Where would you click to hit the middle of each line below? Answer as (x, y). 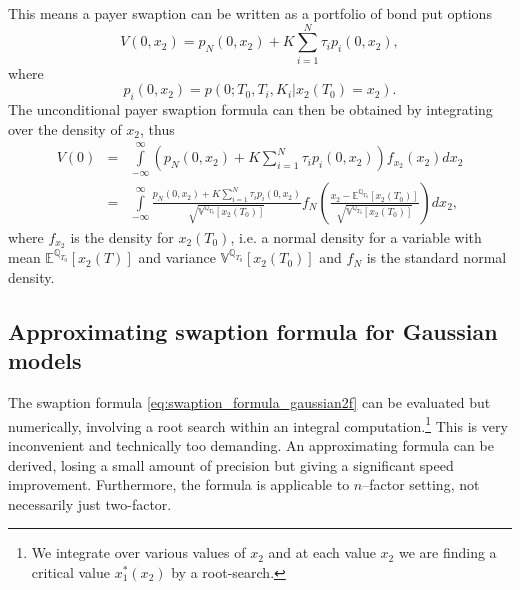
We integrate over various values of (138, 552)
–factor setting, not (421, 484)
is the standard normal (436, 257)
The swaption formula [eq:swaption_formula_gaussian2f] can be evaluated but (249, 402)
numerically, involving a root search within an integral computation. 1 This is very (258, 424)
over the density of (65, 128)
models (45, 360)
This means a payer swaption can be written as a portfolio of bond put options (250, 13)
